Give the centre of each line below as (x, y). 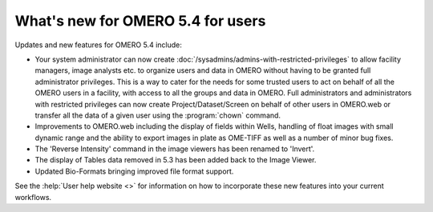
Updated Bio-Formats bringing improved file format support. (134, 171)
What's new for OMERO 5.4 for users (140, 21)
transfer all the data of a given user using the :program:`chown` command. (158, 115)
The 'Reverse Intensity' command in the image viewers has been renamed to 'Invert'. (175, 149)
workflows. (33, 197)
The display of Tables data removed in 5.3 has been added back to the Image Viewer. (176, 160)
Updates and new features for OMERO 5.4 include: (98, 45)
